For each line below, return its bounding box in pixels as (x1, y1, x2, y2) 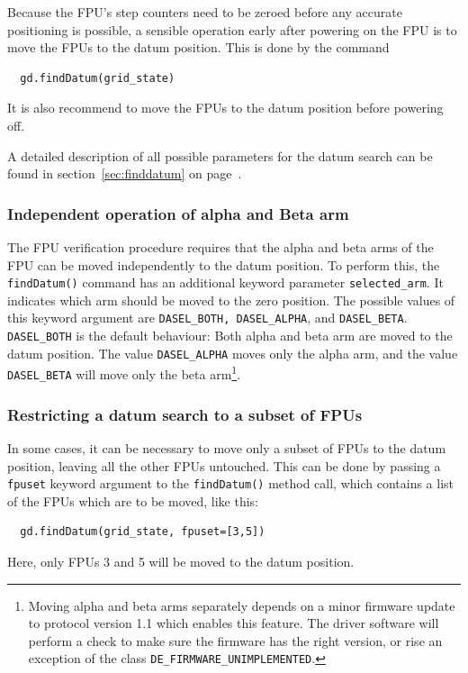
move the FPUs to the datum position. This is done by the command (7, 38, 390, 57)
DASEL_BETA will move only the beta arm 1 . (7, 362, 241, 384)
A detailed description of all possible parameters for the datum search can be (7, 146, 433, 165)
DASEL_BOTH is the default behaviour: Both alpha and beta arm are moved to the (7, 326, 453, 345)
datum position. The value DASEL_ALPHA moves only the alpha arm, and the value (7, 343, 458, 362)
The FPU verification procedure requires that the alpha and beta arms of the (7, 237, 434, 256)
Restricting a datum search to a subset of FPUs (7, 403, 363, 425)
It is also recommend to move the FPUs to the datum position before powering (7, 98, 444, 117)
